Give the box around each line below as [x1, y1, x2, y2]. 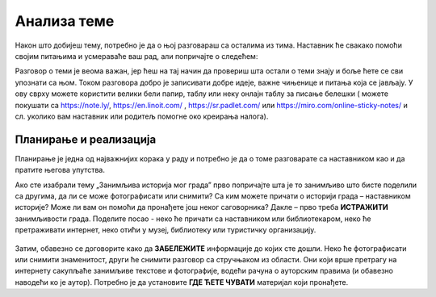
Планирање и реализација [15, 132, 157, 146]
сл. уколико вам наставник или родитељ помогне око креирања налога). [15, 111, 269, 121]
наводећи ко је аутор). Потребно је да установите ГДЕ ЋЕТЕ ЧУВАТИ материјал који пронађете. [15, 277, 349, 287]
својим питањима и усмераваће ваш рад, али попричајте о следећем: [15, 51, 258, 61]
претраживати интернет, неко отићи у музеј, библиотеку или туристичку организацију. [15, 225, 317, 235]
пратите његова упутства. [15, 165, 105, 175]
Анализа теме [15, 12, 115, 30]
